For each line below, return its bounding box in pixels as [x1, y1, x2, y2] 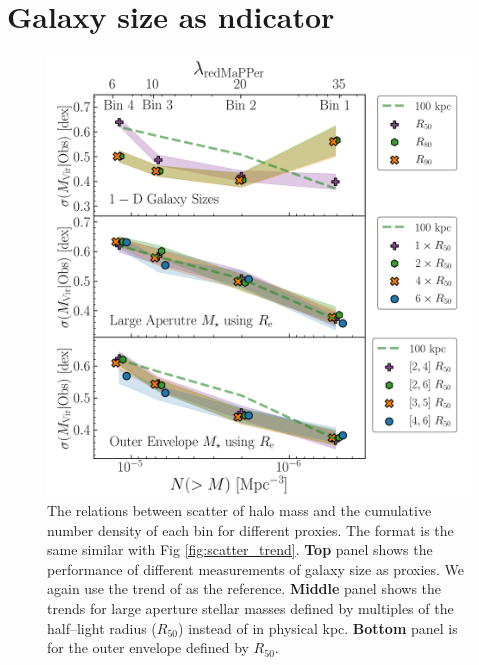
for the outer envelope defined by [47, 637, 249, 658]
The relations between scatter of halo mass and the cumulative [47, 499, 432, 520]
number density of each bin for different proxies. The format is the [47, 519, 454, 540]
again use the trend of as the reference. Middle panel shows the [47, 578, 442, 599]
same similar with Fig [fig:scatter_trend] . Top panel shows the [47, 539, 433, 560]
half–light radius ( [47, 617, 157, 638]
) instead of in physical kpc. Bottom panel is [178, 617, 458, 638]
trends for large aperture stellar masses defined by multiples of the [47, 597, 454, 618]
